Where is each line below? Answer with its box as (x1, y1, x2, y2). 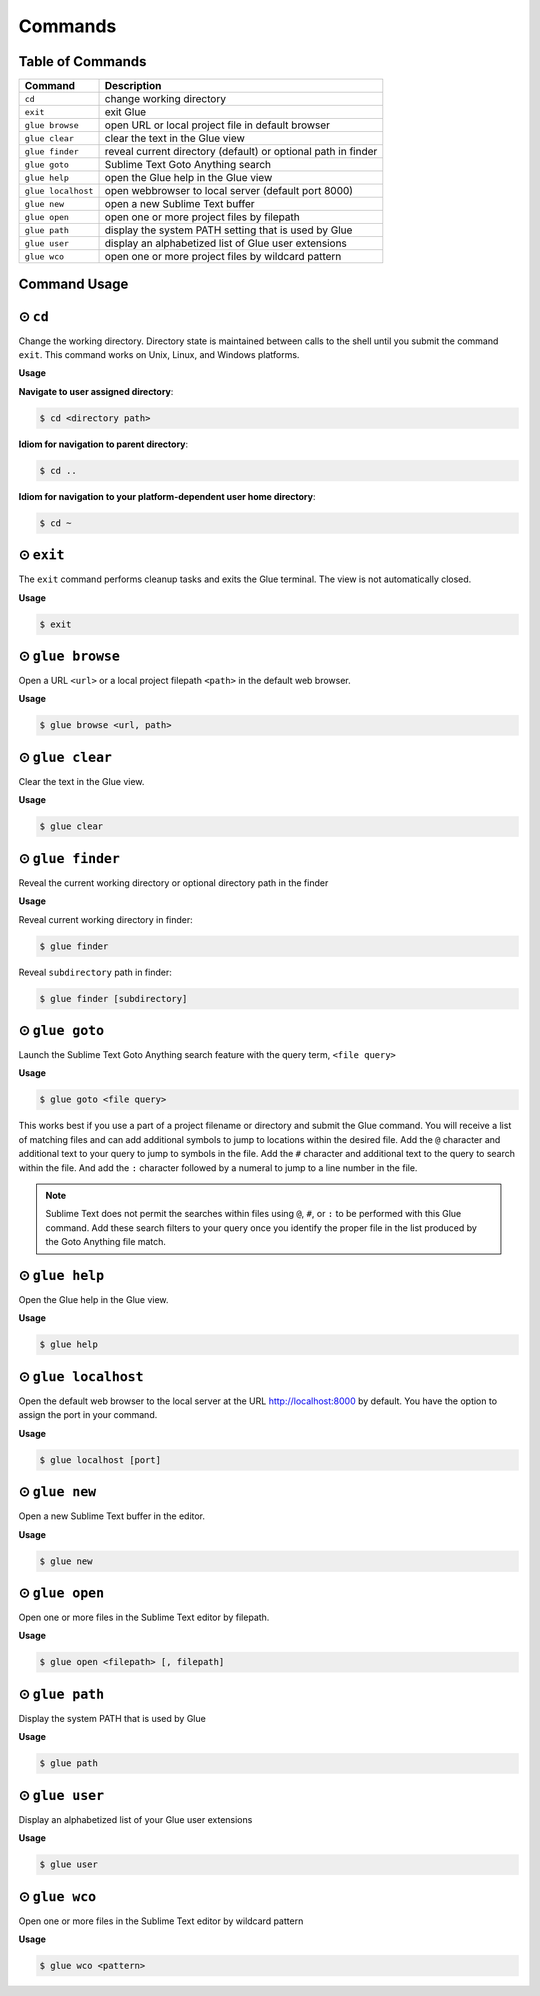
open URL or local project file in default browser (104, 118, 330, 132)
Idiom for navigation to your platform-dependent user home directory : (18, 490, 316, 502)
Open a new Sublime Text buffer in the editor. (18, 1510, 205, 1522)
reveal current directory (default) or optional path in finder (104, 145, 378, 159)
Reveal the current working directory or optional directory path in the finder (18, 876, 329, 889)
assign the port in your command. (18, 1409, 158, 1421)
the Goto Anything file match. (45, 1236, 167, 1248)
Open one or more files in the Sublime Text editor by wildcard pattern (18, 1915, 304, 1927)
